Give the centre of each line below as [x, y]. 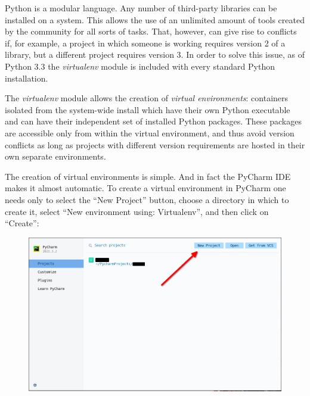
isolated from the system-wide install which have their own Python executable [148, 109]
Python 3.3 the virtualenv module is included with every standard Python [140, 66]
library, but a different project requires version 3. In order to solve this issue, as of [155, 54]
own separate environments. [55, 156]
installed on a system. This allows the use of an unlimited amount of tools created [155, 19]
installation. [27, 78]
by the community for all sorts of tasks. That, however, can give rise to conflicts [151, 31]
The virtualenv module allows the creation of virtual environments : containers [147, 98]
